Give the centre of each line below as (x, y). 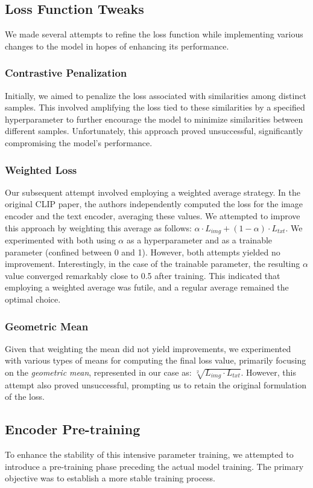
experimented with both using (60, 240)
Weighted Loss (41, 169)
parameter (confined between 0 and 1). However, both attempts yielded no (143, 252)
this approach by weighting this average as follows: (98, 227)
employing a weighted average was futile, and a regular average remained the (147, 287)
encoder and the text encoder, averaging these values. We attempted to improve (153, 215)
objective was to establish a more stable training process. (110, 478)
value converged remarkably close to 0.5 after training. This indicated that (143, 275)
